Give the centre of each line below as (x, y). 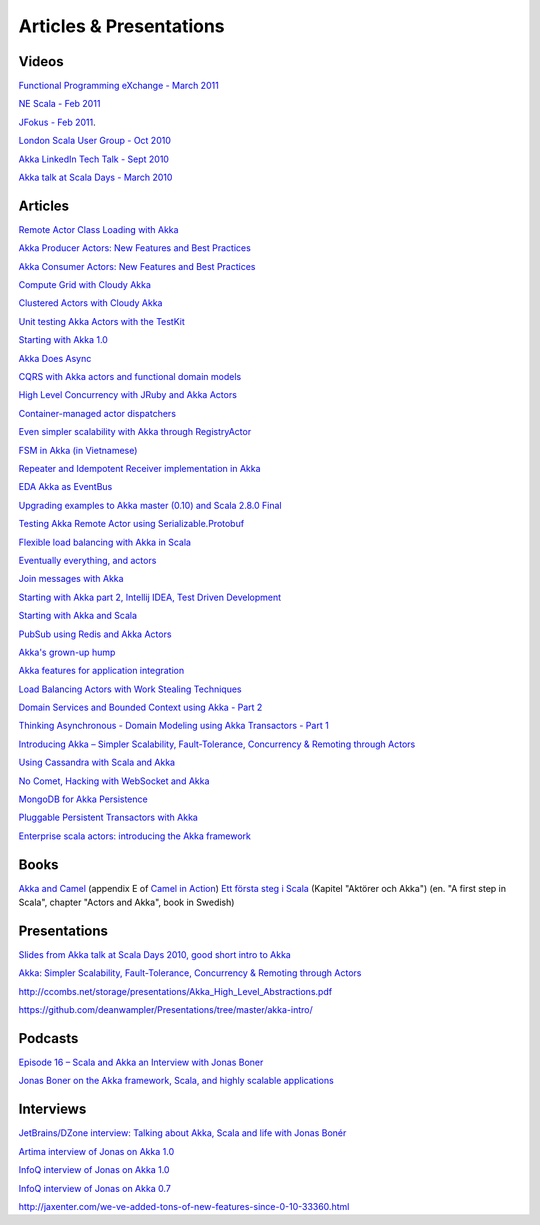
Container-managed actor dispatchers (97, 413)
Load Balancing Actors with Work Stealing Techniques (130, 689)
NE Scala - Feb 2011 (59, 104)
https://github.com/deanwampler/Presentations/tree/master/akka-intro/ (166, 1010)
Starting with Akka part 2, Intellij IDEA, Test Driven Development (150, 597)
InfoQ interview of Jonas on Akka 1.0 (94, 1170)
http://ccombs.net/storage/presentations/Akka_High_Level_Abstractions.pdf (175, 991)
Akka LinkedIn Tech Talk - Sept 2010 (94, 159)
